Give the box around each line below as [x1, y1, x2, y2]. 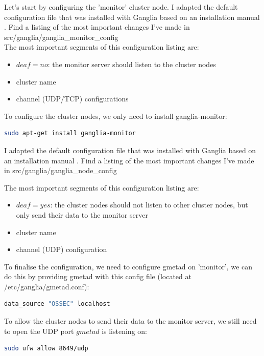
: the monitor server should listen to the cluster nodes [47, 58, 216, 69]
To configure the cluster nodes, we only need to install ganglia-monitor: [4, 110, 227, 121]
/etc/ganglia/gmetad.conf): [4, 281, 89, 291]
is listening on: [102, 325, 147, 336]
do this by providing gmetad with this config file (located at [4, 271, 191, 282]
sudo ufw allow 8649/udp [4, 345, 88, 352]
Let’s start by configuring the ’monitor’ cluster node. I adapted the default [4, 2, 238, 12]
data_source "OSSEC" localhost [4, 300, 110, 308]
